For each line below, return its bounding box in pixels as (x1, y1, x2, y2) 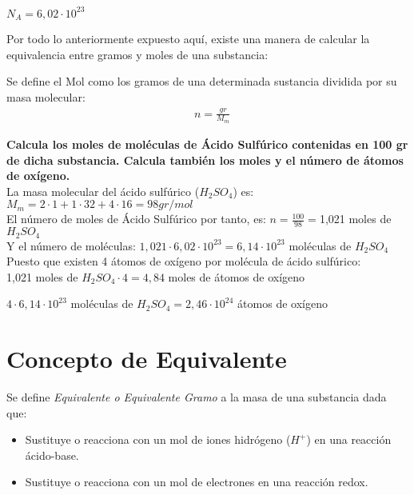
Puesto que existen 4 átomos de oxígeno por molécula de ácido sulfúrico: (6, 253, 361, 269)
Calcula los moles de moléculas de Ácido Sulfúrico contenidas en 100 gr (6, 135, 408, 152)
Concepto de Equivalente (6, 342, 287, 375)
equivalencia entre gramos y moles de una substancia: (6, 46, 269, 62)
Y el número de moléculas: (6, 237, 136, 253)
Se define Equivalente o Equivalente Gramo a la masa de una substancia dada (6, 389, 387, 405)
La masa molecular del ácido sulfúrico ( (6, 182, 200, 199)
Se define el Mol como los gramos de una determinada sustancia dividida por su (6, 73, 397, 90)
